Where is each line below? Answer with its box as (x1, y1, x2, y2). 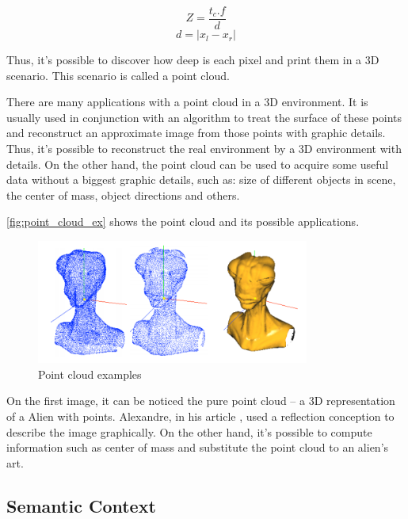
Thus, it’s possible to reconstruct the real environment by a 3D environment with (6, 140, 402, 157)
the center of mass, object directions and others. (6, 186, 240, 203)
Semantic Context (6, 493, 156, 517)
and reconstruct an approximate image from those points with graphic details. (6, 124, 386, 141)
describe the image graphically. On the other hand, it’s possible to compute (6, 423, 372, 440)
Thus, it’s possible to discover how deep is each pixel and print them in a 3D (6, 52, 379, 68)
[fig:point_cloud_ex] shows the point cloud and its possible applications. (6, 213, 360, 230)
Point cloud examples (38, 365, 142, 382)
